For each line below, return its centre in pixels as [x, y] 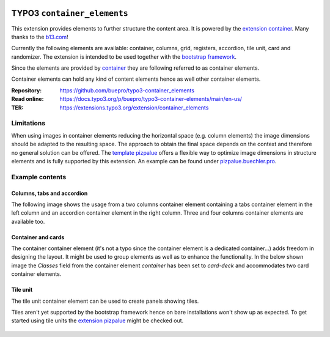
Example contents [39, 177]
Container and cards [38, 237]
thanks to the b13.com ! [40, 37]
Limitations [28, 124]
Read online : [28, 99]
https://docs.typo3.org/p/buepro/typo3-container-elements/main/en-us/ [151, 99]
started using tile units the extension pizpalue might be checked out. [97, 320]
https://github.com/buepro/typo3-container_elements [127, 90]
